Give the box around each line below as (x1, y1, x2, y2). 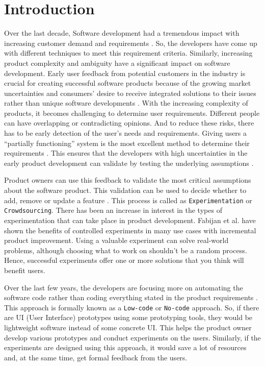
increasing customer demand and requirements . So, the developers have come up (4, 37, 257, 48)
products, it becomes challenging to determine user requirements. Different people (4, 107, 260, 118)
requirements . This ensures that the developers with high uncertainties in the (4, 148, 248, 158)
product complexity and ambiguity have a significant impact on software (4, 57, 230, 68)
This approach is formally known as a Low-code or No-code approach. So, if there (4, 302, 259, 312)
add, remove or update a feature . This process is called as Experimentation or (4, 194, 252, 205)
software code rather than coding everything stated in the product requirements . (4, 292, 258, 303)
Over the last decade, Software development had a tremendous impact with (4, 28, 240, 38)
